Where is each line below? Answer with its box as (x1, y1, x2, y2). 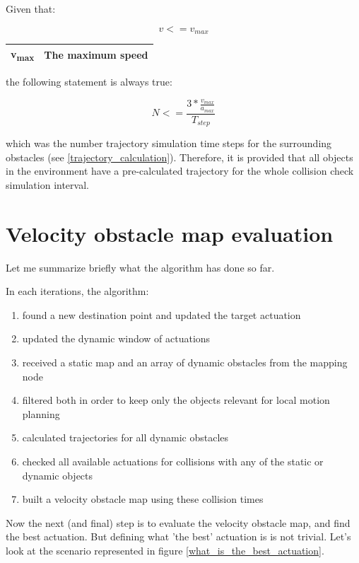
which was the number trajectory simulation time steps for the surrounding (6, 136, 332, 151)
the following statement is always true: (6, 74, 172, 89)
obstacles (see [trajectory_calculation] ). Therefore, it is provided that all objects (6, 149, 353, 164)
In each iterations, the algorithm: (6, 284, 149, 298)
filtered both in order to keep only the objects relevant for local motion (22, 393, 330, 407)
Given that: (6, 1, 56, 16)
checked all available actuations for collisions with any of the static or (22, 454, 324, 469)
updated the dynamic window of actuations (22, 331, 211, 346)
